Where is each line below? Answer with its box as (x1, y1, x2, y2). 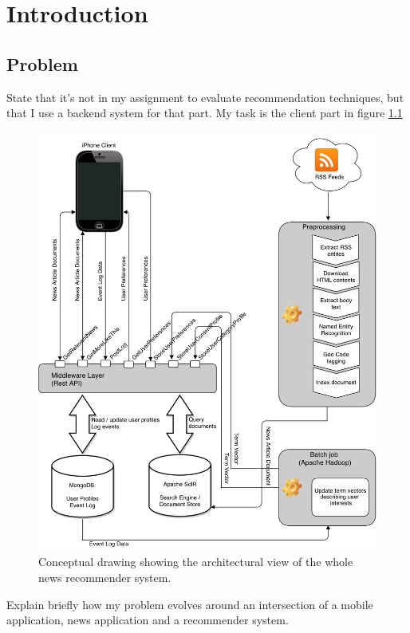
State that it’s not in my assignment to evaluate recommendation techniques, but (6, 88, 404, 105)
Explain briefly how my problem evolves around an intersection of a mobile (6, 596, 373, 612)
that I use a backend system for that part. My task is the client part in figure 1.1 (6, 104, 403, 121)
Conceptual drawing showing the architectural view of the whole (38, 553, 353, 570)
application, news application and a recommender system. (6, 611, 289, 628)
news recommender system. (38, 568, 171, 585)
